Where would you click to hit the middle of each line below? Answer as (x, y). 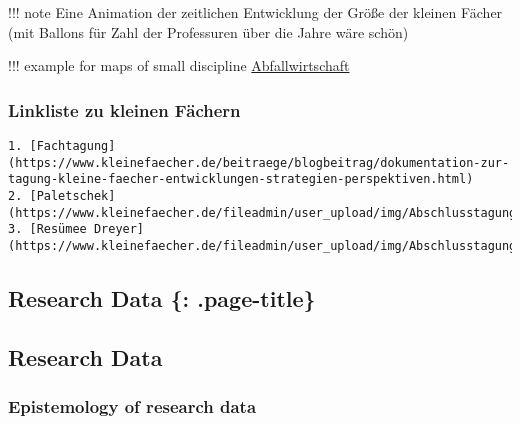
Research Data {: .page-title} (162, 297)
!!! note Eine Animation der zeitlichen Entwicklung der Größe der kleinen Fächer (255, 12)
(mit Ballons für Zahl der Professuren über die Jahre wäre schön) (208, 31)
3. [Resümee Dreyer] (76, 229)
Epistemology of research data (132, 406)
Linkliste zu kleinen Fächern (124, 109)
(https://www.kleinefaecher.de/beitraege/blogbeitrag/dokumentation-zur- (259, 162)
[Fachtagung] (72, 146)
